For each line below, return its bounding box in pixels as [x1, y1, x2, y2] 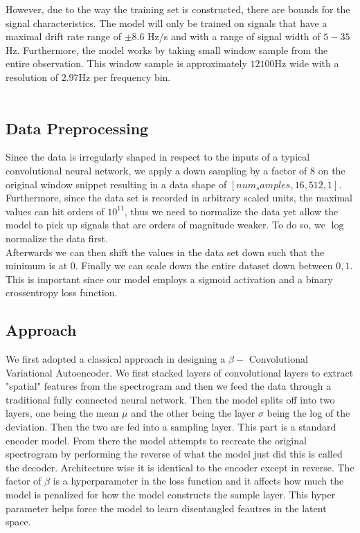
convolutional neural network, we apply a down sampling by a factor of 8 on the [6, 163, 345, 177]
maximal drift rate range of [6, 29, 121, 44]
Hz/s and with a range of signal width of [147, 29, 321, 44]
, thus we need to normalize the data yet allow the [124, 204, 339, 218]
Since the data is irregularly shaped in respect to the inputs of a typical [6, 150, 310, 164]
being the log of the [267, 406, 350, 420]
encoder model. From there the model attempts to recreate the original [6, 433, 307, 447]
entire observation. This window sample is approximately [6, 56, 247, 71]
